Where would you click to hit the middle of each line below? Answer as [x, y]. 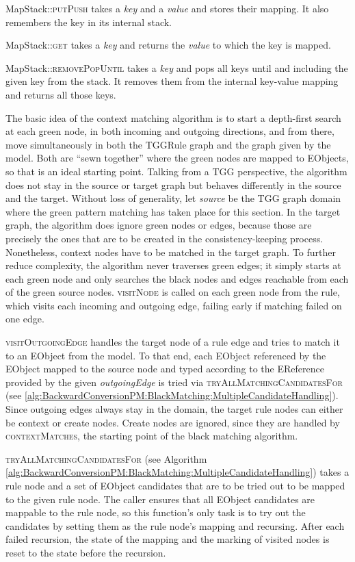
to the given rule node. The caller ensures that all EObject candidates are [160, 499]
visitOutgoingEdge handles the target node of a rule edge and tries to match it [173, 342]
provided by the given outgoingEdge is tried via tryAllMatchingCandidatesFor [174, 382]
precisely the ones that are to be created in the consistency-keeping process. [165, 238]
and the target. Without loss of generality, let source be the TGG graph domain [173, 198]
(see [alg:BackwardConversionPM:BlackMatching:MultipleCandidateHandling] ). [172, 395]
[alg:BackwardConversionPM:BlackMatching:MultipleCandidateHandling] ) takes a [177, 472]
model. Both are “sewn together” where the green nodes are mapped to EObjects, [177, 158]
